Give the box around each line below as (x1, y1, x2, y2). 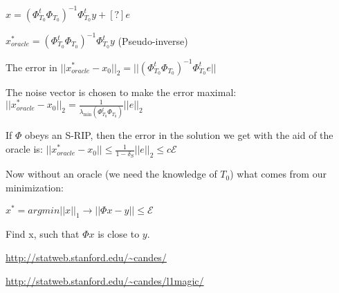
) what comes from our (230, 167, 327, 181)
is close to (98, 227, 140, 241)
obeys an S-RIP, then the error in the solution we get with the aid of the (25, 128, 333, 142)
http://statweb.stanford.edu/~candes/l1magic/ (6, 273, 204, 287)
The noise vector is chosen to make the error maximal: (6, 84, 237, 99)
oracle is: (6, 142, 43, 156)
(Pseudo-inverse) (118, 33, 188, 47)
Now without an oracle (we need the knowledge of (6, 167, 217, 181)
